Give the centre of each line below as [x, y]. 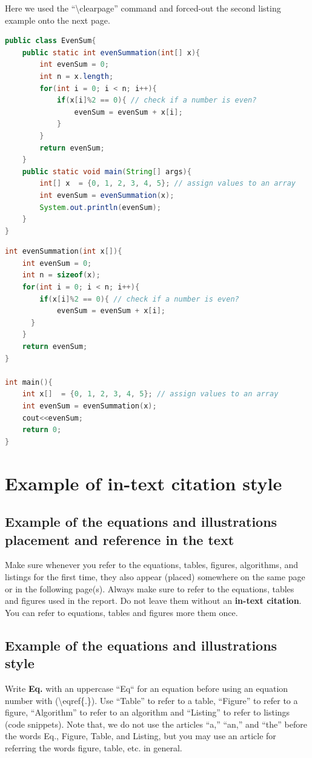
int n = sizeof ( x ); [61, 275]
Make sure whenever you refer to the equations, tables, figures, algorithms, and [152, 565]
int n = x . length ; [77, 76]
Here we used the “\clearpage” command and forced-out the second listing [143, 8]
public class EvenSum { [51, 41]
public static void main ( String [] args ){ [107, 171]
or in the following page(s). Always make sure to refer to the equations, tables [150, 588]
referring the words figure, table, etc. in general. [94, 747]
